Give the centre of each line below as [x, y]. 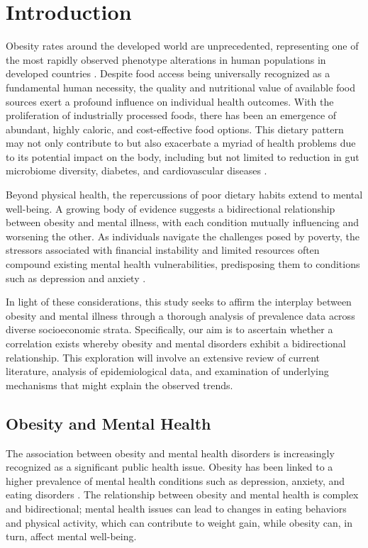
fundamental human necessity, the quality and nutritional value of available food [180, 87]
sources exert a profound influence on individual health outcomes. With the [170, 101]
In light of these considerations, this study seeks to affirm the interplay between [179, 302]
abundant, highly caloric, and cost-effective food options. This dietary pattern [175, 129]
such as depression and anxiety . [76, 278]
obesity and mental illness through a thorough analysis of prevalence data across [180, 315]
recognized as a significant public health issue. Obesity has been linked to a [169, 467]
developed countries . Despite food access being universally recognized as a [168, 73]
